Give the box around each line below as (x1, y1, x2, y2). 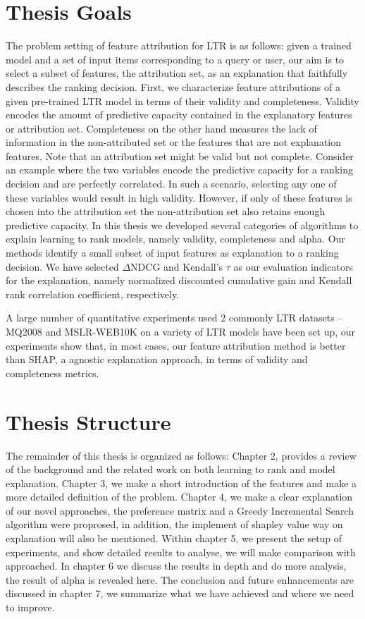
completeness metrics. (6, 365, 99, 380)
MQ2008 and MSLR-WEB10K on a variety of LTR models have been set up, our (6, 324, 356, 338)
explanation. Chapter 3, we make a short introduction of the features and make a (6, 475, 357, 490)
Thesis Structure (6, 407, 171, 436)
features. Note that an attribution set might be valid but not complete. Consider (6, 148, 354, 163)
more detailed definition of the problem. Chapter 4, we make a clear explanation (6, 489, 353, 504)
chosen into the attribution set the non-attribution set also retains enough (6, 204, 326, 219)
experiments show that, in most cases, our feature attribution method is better (6, 338, 346, 353)
